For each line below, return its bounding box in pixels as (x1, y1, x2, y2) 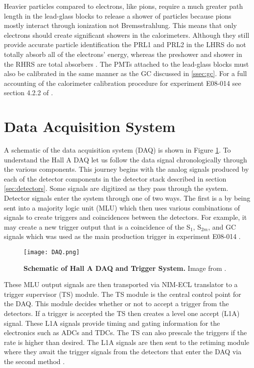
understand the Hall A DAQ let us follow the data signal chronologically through (4, 154, 247, 164)
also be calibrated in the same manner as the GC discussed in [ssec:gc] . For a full (4, 68, 247, 79)
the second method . (4, 356, 65, 366)
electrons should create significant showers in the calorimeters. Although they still (4, 29, 250, 40)
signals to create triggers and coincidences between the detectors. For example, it (4, 212, 247, 222)
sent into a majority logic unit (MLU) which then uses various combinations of (4, 202, 240, 212)
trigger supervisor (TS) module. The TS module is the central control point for (4, 289, 241, 299)
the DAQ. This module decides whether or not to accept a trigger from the (4, 298, 229, 309)
